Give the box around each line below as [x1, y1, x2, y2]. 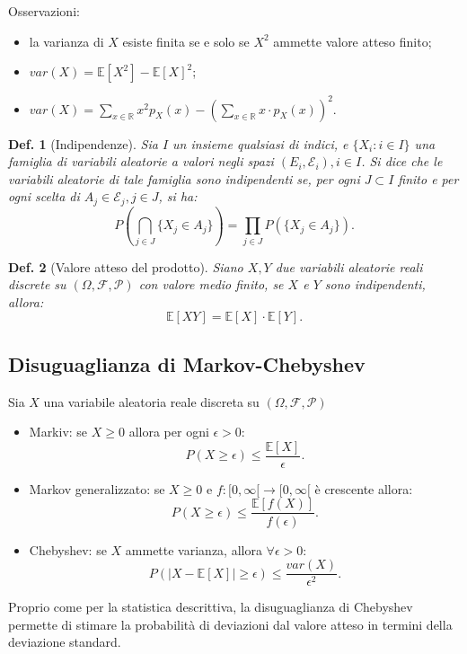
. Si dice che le [361, 152, 443, 171]
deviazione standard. [8, 632, 121, 651]
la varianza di [29, 31, 104, 50]
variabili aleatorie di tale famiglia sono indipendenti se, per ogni [8, 169, 360, 188]
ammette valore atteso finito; [273, 31, 432, 50]
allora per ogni [128, 422, 209, 441]
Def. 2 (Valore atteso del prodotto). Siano [8, 257, 243, 276]
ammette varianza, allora [125, 540, 262, 559]
